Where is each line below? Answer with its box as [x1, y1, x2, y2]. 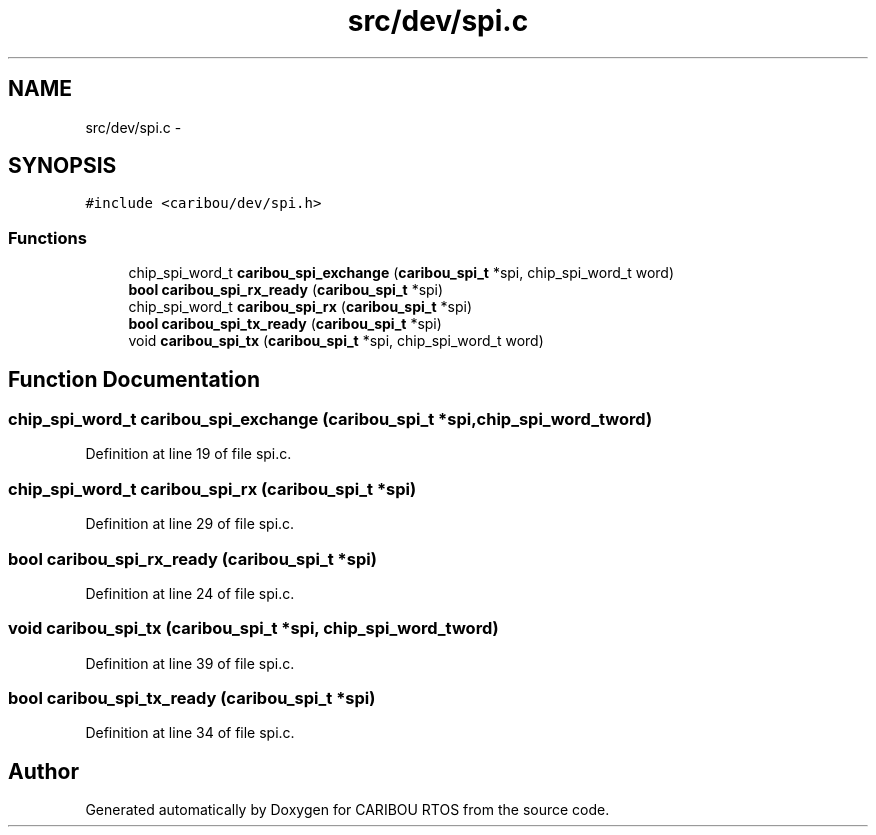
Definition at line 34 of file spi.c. [85, 724, 295, 742]
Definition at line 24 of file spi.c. [85, 584, 295, 602]
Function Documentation [8, 366, 260, 392]
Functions [8, 227, 87, 248]
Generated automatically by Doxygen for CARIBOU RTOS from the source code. [85, 801, 610, 819]
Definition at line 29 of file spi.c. [85, 515, 295, 533]
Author [8, 758, 79, 784]
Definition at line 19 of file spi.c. [85, 445, 292, 463]
